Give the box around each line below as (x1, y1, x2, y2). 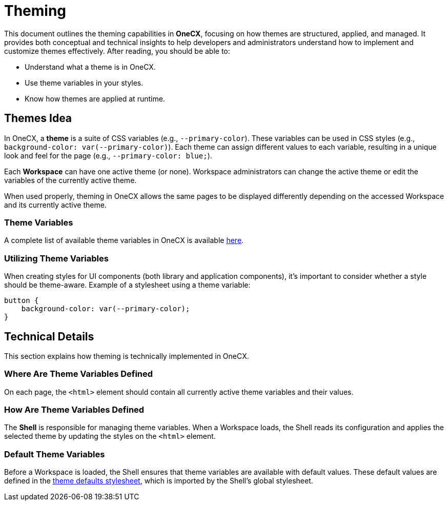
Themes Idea (4, 112, 72, 125)
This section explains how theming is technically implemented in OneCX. (4, 351, 249, 360)
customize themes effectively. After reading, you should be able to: (4, 46, 230, 55)
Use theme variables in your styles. (25, 78, 144, 87)
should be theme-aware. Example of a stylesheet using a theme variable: (4, 280, 251, 290)
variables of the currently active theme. (4, 175, 137, 185)
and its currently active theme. (4, 200, 107, 209)
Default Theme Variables (4, 449, 105, 459)
